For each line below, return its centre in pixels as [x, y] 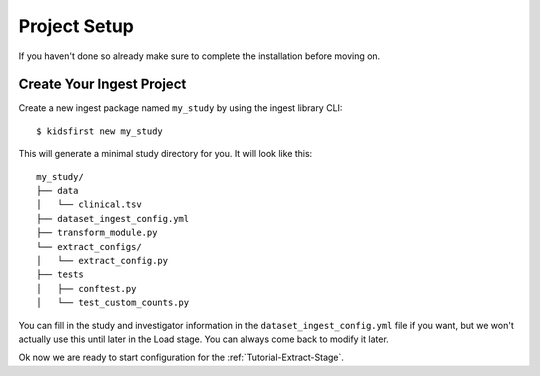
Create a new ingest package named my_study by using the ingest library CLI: [180, 108]
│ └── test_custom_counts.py [113, 303]
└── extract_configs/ [89, 246]
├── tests [60, 274]
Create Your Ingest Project [102, 84]
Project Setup [76, 26]
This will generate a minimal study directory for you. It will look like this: [165, 154]
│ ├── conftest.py [86, 288]
